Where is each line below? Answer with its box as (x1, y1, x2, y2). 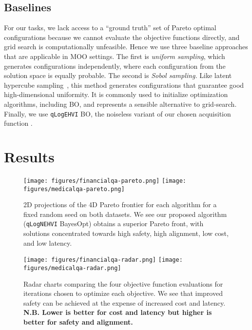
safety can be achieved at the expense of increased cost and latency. (23, 297, 226, 308)
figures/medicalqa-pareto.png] (23, 185, 125, 193)
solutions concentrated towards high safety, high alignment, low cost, (23, 228, 229, 238)
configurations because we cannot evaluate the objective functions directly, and (4, 32, 240, 42)
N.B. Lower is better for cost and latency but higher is (23, 307, 212, 317)
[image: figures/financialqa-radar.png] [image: (23, 256, 183, 264)
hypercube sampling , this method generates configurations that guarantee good (4, 79, 244, 90)
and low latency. (23, 237, 72, 248)
